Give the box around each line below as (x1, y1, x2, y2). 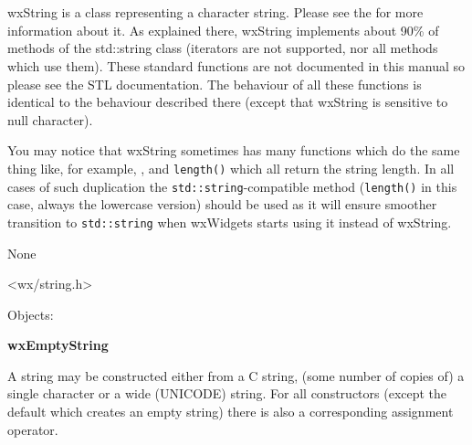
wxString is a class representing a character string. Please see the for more (7, 3, 424, 22)
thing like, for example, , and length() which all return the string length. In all (7, 158, 455, 177)
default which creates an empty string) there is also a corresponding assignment (7, 402, 454, 421)
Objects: (7, 304, 54, 323)
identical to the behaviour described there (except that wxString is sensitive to (7, 92, 448, 111)
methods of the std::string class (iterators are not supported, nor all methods (7, 38, 438, 58)
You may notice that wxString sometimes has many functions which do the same (7, 141, 460, 160)
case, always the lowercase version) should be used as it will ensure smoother (7, 195, 437, 214)
